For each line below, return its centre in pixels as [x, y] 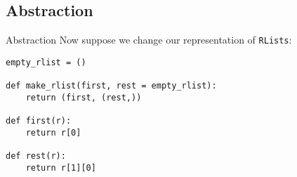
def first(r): [39, 121]
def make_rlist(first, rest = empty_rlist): [111, 86]
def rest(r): [36, 156]
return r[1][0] [61, 168]
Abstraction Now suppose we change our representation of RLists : [149, 40]
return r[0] [53, 132]
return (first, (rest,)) [84, 97]
